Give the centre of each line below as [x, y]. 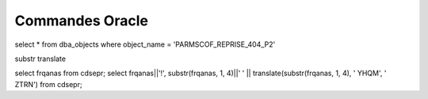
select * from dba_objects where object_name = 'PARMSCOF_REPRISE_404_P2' [145, 44]
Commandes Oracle [81, 21]
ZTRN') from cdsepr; [48, 84]
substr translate [40, 59]
